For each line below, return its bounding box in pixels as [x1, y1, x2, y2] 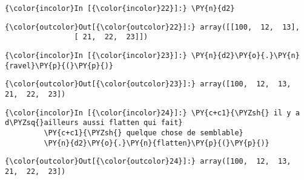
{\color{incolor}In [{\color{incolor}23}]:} [5, 51, 187, 60]
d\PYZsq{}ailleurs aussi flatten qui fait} [5, 118, 183, 127]
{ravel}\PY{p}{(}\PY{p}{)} [5, 61, 113, 70]
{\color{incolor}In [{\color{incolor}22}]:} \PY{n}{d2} [5, 4, 235, 13]
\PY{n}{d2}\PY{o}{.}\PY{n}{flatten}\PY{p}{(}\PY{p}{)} [44, 138, 269, 147]
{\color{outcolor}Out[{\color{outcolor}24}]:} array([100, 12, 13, [5, 157, 291, 166]
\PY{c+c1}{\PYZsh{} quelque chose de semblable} [44, 128, 243, 137]
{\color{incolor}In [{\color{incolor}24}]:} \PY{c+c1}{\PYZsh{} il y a [5, 108, 300, 117]
